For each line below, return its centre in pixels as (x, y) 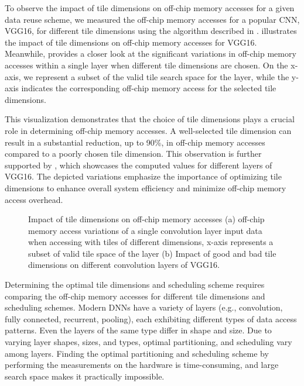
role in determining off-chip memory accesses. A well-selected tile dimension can (148, 130)
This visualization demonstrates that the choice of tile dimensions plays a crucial (150, 119)
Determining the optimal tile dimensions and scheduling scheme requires (135, 285)
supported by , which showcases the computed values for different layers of (139, 165)
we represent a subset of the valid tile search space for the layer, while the (156, 76)
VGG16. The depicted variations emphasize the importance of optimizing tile (143, 176)
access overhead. (34, 199)
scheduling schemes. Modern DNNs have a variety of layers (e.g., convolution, (144, 307)
